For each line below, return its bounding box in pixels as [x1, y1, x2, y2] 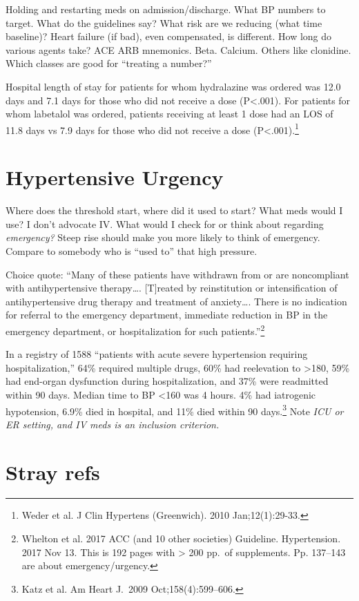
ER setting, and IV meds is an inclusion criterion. [6, 417, 220, 431]
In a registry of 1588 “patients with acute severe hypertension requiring [6, 347, 308, 361]
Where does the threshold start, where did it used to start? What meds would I [6, 203, 343, 218]
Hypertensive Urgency [6, 163, 224, 191]
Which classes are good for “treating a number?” [6, 56, 212, 70]
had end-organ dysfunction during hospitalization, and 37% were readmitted [6, 374, 329, 388]
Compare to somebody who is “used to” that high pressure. [6, 243, 258, 258]
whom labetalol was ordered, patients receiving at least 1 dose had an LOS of [6, 106, 333, 121]
